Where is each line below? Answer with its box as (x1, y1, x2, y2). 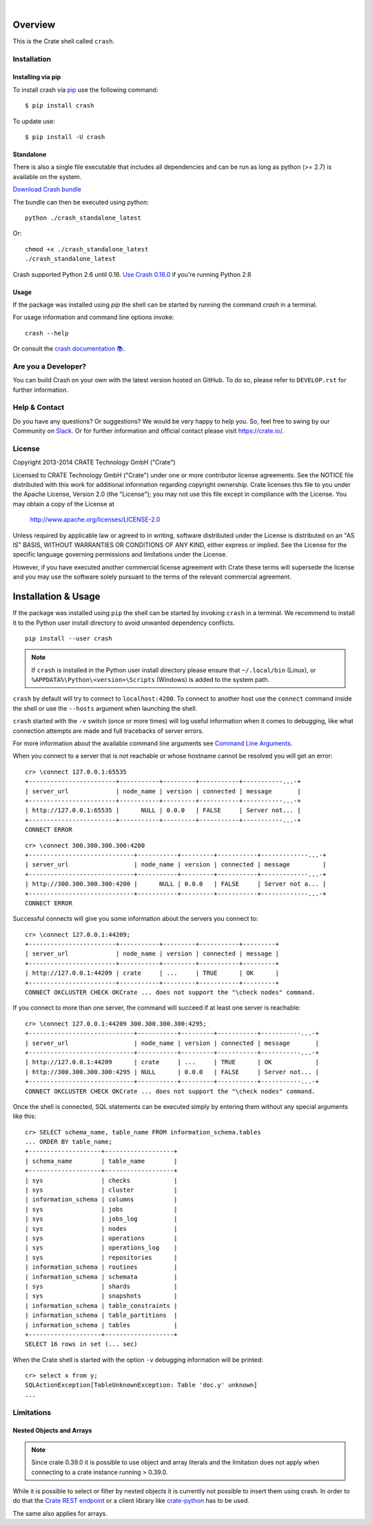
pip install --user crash (25, 634, 113, 642)
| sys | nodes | (25, 1225, 178, 1232)
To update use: (12, 117, 55, 125)
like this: (12, 1112, 37, 1121)
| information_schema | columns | (25, 1196, 178, 1203)
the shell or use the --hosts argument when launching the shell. (12, 704, 198, 712)
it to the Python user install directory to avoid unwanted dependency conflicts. (12, 619, 236, 627)
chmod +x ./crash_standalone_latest (25, 245, 149, 253)
